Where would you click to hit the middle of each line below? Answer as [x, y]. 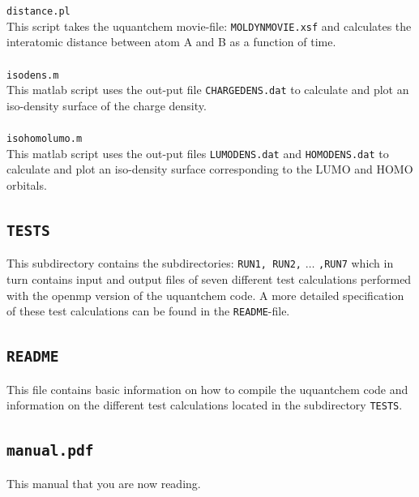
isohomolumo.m [45, 139]
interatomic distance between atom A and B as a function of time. [171, 42]
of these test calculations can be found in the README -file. [148, 311]
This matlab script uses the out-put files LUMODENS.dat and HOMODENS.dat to [198, 153]
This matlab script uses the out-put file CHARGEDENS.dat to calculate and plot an [208, 90]
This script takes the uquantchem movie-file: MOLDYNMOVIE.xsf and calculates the [209, 26]
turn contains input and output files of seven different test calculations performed [209, 278]
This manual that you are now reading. [104, 483]
